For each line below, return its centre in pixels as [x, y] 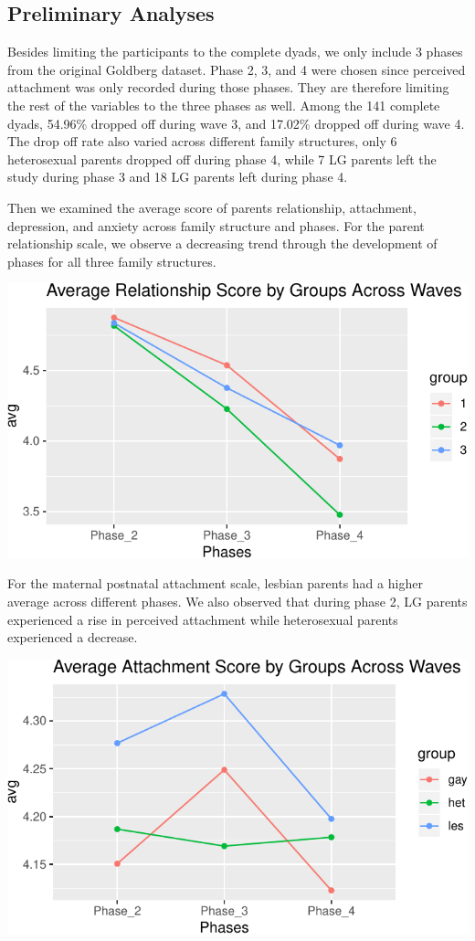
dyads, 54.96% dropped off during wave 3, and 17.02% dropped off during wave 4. [236, 123]
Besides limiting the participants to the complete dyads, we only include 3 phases [235, 52]
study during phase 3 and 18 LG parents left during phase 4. [178, 177]
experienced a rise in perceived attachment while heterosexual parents [203, 619]
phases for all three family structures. [112, 261]
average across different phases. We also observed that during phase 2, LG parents [237, 601]
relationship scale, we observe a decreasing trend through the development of [222, 243]
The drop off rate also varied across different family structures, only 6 [202, 141]
